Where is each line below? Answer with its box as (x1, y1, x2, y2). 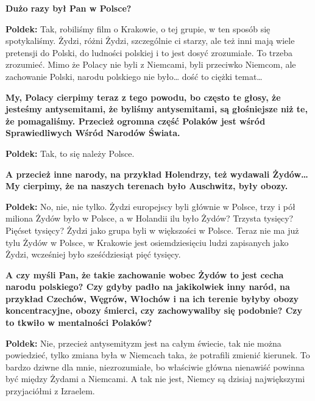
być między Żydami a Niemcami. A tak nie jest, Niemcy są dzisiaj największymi (5, 372, 305, 385)
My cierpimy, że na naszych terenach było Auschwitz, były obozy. (5, 179, 288, 192)
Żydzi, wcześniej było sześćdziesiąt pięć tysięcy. (5, 248, 181, 261)
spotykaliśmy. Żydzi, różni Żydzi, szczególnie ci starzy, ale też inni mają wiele (5, 34, 295, 47)
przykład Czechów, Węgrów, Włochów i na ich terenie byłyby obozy (5, 292, 299, 305)
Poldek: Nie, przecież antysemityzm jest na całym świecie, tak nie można (5, 336, 281, 349)
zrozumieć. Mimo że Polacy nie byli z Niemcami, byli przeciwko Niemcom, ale (5, 58, 296, 71)
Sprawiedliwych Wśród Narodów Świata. (5, 126, 180, 139)
